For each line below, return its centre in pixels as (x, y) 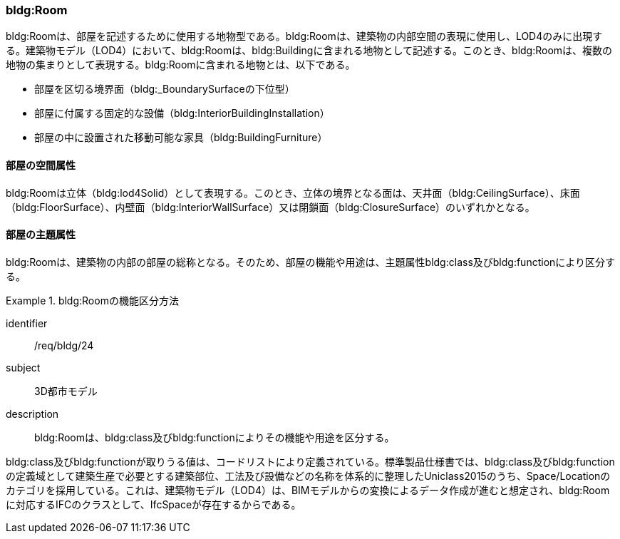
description (32, 414)
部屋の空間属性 (41, 165)
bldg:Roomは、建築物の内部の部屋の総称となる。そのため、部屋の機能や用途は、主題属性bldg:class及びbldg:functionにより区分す (311, 262)
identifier (27, 323)
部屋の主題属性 (41, 235)
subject (23, 367)
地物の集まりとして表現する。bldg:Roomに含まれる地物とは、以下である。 (181, 65)
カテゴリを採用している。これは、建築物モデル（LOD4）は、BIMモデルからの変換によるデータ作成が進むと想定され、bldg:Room (308, 490)
